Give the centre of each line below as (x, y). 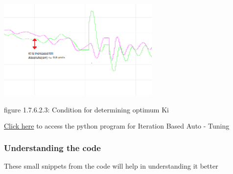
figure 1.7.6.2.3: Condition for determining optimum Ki (86, 109)
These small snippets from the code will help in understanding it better (111, 165)
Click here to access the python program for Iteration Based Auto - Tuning (117, 126)
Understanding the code (52, 147)
